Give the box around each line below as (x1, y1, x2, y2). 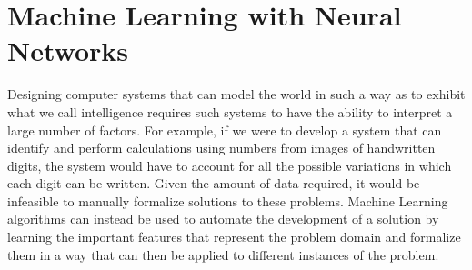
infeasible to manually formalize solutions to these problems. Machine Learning (7, 191, 448, 210)
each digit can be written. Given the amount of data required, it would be (7, 174, 420, 193)
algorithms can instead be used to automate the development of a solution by (7, 209, 439, 228)
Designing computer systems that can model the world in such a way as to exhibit (7, 85, 466, 104)
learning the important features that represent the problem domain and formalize (7, 227, 461, 246)
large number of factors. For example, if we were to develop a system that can (7, 120, 442, 139)
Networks (7, 32, 129, 69)
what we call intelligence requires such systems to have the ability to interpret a (7, 102, 453, 121)
